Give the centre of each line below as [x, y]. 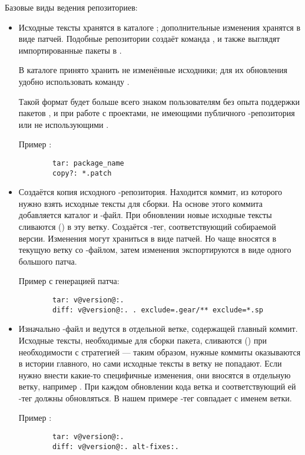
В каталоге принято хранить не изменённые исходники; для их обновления [153, 70]
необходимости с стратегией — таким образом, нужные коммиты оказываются [160, 352]
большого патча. [48, 261]
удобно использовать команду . [74, 81]
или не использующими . [64, 124]
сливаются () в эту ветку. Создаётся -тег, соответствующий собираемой [147, 227]
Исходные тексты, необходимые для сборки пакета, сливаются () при [142, 340]
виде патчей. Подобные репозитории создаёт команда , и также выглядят [149, 39]
